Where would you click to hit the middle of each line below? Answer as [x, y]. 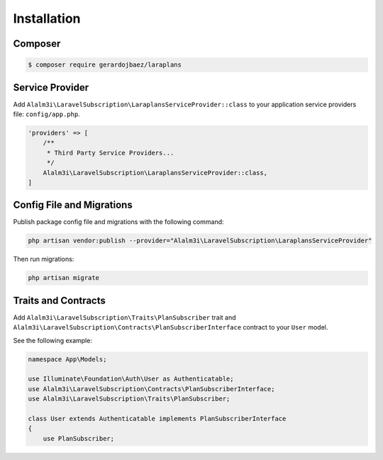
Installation [47, 18]
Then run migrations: [44, 259]
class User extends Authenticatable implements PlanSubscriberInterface [157, 419]
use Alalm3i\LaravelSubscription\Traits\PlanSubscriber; [129, 399]
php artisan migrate [63, 278]
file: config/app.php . [47, 114]
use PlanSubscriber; [79, 438]
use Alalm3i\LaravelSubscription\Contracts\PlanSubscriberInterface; [151, 389]
